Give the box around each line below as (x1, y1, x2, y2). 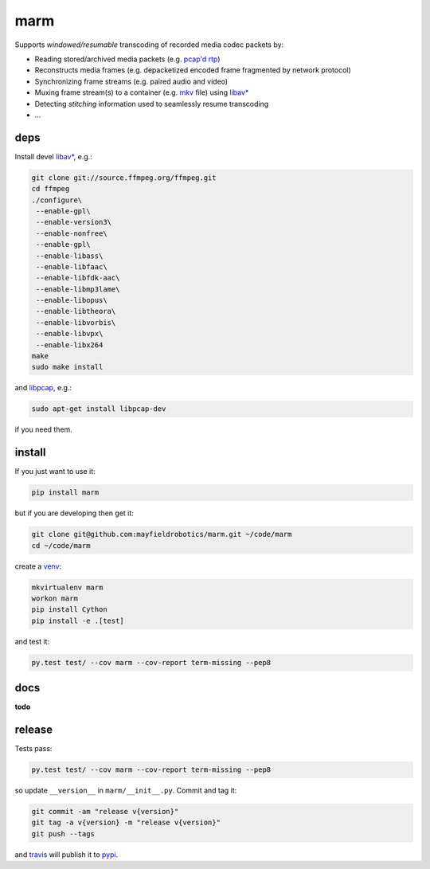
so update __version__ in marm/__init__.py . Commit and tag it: (14, 785, 237, 796)
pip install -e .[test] (31, 616, 125, 625)
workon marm (31, 593, 79, 603)
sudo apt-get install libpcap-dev (31, 405, 166, 413)
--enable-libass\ (36, 251, 104, 260)
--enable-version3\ (36, 217, 111, 227)
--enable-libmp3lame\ (36, 284, 120, 294)
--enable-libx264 (36, 340, 104, 350)
